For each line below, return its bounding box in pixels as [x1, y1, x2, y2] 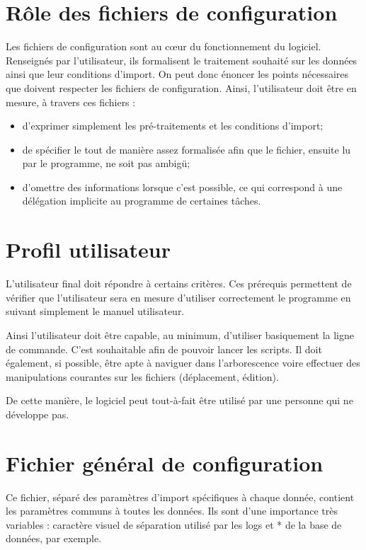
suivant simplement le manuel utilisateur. [6, 304, 185, 319]
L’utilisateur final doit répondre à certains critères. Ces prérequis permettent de [6, 276, 352, 291]
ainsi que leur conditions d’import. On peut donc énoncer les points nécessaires [6, 67, 349, 81]
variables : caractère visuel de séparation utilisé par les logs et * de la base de [6, 517, 342, 532]
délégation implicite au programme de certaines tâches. [22, 193, 261, 208]
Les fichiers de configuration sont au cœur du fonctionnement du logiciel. [6, 39, 321, 54]
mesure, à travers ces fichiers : [6, 94, 136, 109]
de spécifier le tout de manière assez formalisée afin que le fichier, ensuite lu [22, 142, 351, 156]
